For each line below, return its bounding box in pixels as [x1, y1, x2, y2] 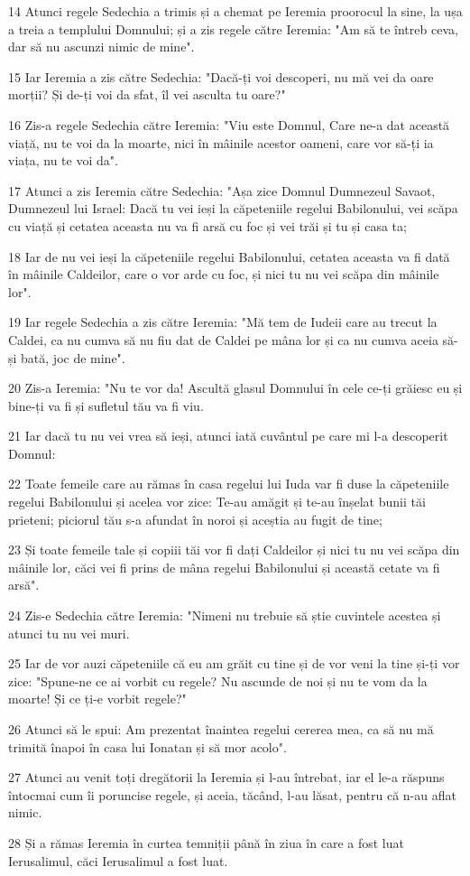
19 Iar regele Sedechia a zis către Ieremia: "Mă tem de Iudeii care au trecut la [8, 312, 438, 331]
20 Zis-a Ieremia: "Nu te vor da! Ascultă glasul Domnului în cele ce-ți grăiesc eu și [8, 378, 463, 397]
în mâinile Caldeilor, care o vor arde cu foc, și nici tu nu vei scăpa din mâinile [8, 265, 439, 284]
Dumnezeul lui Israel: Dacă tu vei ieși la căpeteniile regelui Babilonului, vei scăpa [8, 199, 458, 218]
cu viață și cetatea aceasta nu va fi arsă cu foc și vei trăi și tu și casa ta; [8, 216, 407, 235]
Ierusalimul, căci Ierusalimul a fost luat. [8, 851, 228, 870]
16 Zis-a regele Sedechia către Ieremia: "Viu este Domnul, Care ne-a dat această [8, 115, 450, 134]
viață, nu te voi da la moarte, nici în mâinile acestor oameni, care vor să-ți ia [8, 133, 434, 152]
